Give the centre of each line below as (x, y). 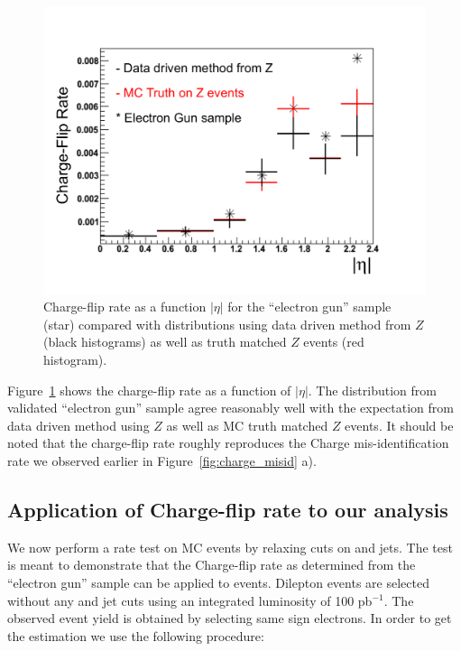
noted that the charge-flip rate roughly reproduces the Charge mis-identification (228, 443)
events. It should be (399, 425)
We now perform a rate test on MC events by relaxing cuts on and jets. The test (230, 547)
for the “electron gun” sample (309, 307)
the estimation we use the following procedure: (136, 635)
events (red (334, 342)
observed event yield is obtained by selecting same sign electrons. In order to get (230, 618)
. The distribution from (372, 390)
